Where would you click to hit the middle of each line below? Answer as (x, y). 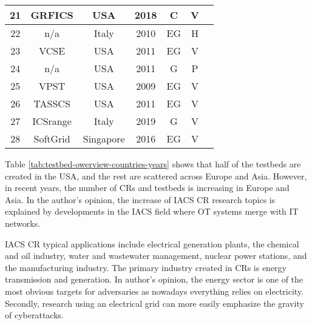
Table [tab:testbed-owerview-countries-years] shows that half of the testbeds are (153, 164)
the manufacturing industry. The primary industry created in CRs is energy (146, 267)
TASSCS (52, 103)
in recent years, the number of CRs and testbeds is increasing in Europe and (147, 188)
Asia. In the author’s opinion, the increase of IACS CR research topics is (140, 199)
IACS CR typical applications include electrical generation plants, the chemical (152, 243)
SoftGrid (52, 139)
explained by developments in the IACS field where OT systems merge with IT (152, 211)
